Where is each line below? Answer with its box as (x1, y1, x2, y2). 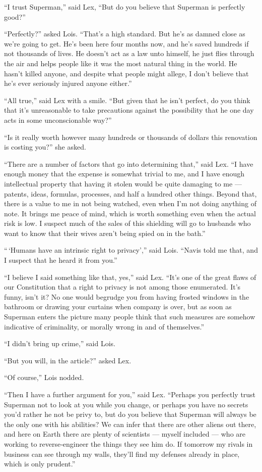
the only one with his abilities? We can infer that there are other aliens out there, (4, 418, 256, 429)
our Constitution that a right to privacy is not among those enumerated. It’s (4, 281, 241, 292)
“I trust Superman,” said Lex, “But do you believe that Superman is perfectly (4, 2, 245, 12)
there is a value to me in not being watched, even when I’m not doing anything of (4, 198, 256, 209)
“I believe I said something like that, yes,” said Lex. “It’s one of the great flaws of (4, 271, 256, 282)
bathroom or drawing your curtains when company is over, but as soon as (4, 301, 232, 312)
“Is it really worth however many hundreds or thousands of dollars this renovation (4, 131, 257, 142)
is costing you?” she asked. (4, 141, 86, 152)
